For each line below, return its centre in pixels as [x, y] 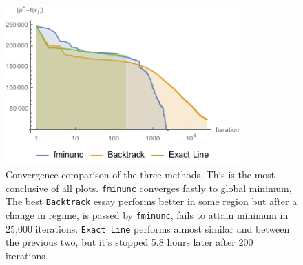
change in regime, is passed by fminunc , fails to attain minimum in [147, 214]
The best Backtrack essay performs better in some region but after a [151, 201]
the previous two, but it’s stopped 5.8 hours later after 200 [129, 242]
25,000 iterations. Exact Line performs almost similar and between [148, 228]
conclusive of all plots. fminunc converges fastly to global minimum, [149, 188]
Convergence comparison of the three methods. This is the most [140, 174]
